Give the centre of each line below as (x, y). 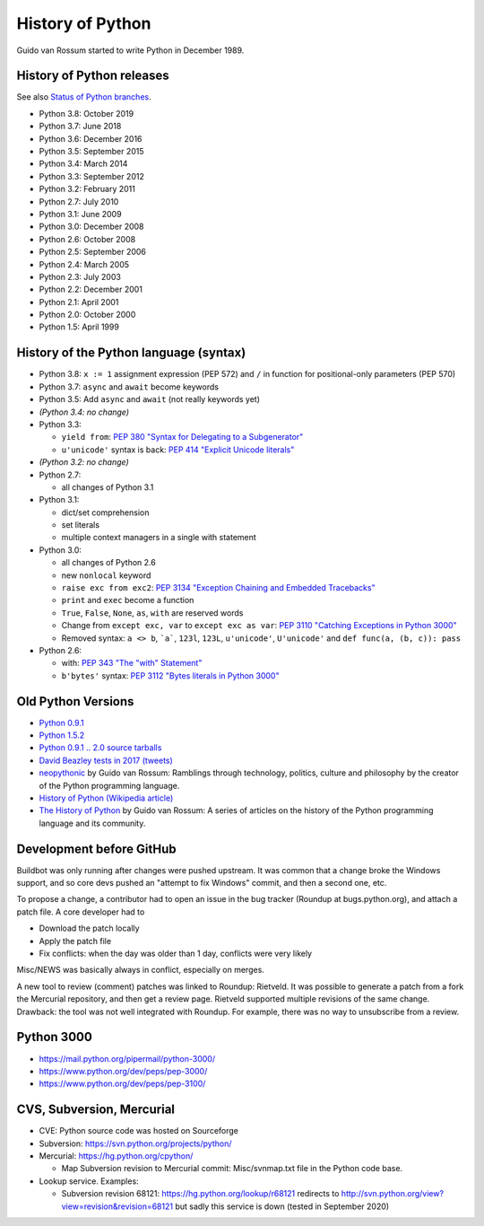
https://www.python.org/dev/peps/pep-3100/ (122, 1084)
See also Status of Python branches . (84, 97)
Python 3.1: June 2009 (80, 214)
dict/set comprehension (105, 512)
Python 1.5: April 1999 (79, 327)
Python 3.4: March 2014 (83, 164)
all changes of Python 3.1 (108, 487)
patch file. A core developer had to (81, 912)
